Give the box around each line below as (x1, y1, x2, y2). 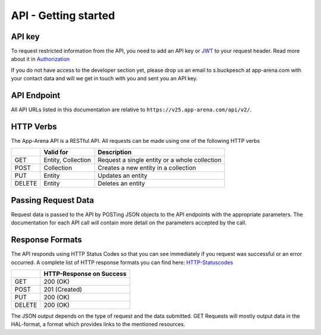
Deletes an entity (97, 179, 146, 187)
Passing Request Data (11, 195, 95, 205)
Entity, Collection (43, 156, 92, 164)
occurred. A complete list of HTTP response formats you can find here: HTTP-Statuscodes (11, 259, 234, 266)
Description (97, 148, 132, 156)
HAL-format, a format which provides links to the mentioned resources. (11, 321, 185, 328)
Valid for (43, 148, 68, 156)
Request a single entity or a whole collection (97, 156, 222, 164)
